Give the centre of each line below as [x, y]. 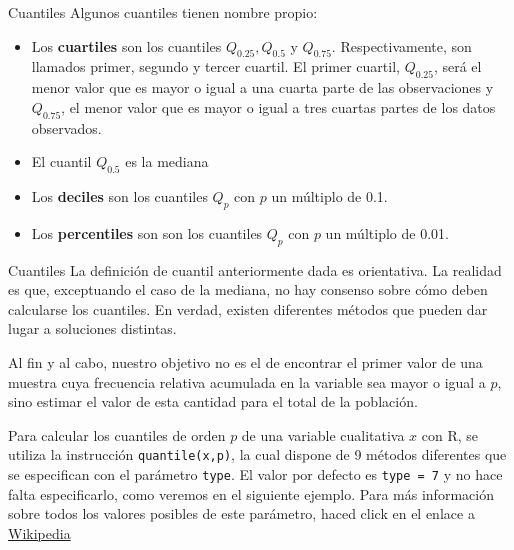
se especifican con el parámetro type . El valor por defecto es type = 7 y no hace [255, 473]
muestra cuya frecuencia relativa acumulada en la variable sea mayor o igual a [247, 381]
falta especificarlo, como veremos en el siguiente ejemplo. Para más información [251, 493]
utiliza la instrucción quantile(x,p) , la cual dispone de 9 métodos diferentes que [257, 454]
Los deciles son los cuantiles [119, 195]
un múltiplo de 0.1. [329, 195]
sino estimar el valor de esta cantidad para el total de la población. [213, 401]
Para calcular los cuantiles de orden [117, 434]
